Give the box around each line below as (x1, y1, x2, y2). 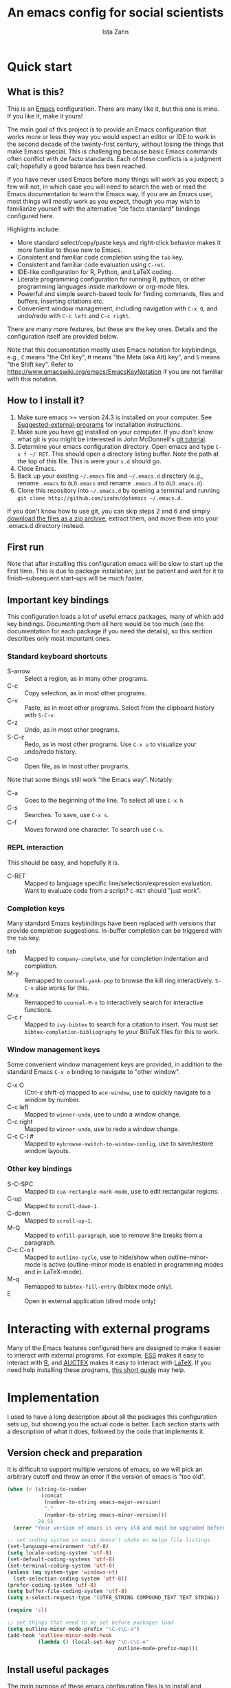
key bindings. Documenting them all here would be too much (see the (7, 620, 204, 628)
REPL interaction (7, 843, 64, 852)
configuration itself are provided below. (7, 332, 118, 340)
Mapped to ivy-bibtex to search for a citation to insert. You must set (24, 1020, 219, 1028)
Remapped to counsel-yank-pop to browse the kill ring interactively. (24, 976, 214, 985)
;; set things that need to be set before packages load (7, 1619, 174, 1626)
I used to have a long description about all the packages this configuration (7, 1413, 217, 1421)
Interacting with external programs (7, 1320, 210, 1336)
